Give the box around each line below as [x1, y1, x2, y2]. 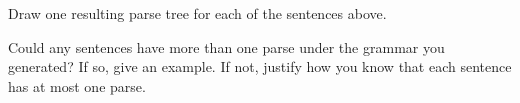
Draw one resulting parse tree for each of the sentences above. [8, 3, 387, 23]
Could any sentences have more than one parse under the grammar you [8, 36, 445, 57]
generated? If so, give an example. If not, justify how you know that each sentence [8, 56, 512, 77]
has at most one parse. [8, 75, 146, 96]
